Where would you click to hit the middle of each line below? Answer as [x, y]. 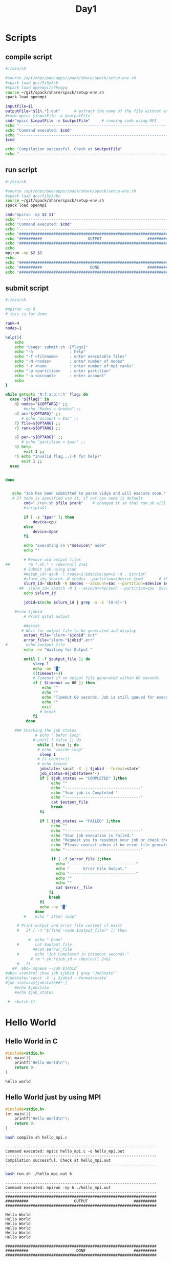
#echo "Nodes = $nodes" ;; [52, 409]
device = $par [45, 531]
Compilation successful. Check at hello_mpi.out [58, 1160]
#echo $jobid [28, 612]
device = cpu [44, 522]
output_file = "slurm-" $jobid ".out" [60, 635]
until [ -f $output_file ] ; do [57, 659]
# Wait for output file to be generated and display [79, 631]
